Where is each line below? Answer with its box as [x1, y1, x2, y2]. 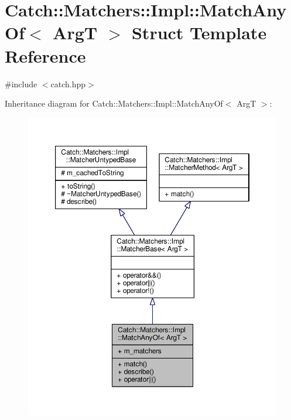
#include [5, 77, 37, 90]
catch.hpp [50, 77, 86, 90]
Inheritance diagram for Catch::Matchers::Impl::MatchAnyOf [5, 97, 223, 110]
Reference [5, 43, 86, 67]
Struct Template [131, 21, 267, 45]
